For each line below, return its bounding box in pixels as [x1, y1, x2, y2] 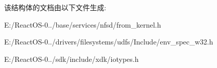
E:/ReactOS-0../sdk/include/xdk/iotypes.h [4, 53, 139, 64]
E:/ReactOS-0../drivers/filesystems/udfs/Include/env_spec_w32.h [4, 36, 213, 47]
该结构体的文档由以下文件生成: [4, 2, 106, 12]
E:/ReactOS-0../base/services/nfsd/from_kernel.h [4, 19, 161, 30]
